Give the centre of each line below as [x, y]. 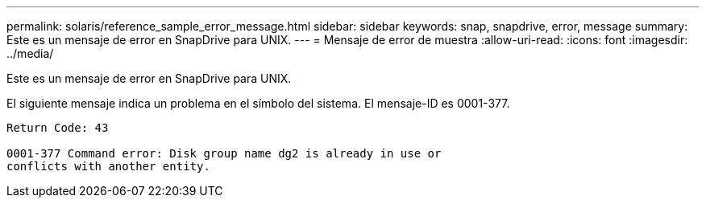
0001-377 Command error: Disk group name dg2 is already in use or [224, 153]
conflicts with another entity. [108, 166]
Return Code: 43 [58, 128]
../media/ [30, 53]
